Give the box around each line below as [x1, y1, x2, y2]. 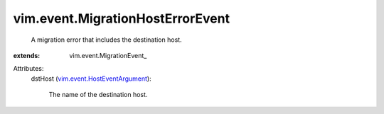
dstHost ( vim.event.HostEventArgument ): [31, 74, 152, 83]
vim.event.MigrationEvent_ [69, 51, 147, 59]
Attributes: [13, 64, 44, 73]
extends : [13, 51, 41, 59]
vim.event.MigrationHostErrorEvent [13, 11, 230, 26]
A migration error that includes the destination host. [31, 35, 182, 44]
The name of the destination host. [48, 91, 148, 99]
